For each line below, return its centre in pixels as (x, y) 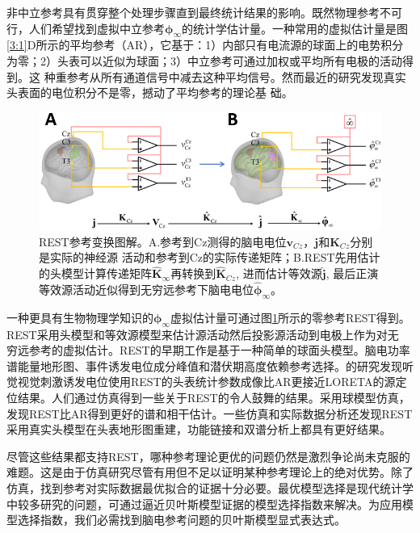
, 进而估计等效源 (279, 273)
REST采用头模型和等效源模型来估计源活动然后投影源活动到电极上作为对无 (203, 334)
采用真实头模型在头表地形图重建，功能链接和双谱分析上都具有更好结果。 (199, 429)
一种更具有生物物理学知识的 (80, 317)
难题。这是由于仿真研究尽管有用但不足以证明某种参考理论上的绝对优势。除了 (210, 472)
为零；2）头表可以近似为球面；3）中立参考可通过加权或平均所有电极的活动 (204, 60)
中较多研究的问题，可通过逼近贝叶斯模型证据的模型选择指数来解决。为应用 (204, 504)
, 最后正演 (352, 273)
